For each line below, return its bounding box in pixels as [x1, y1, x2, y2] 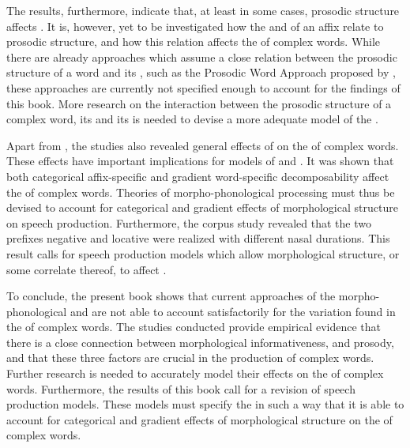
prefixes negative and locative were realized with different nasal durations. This [6, 230, 390, 247]
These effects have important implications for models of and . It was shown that [6, 152, 394, 169]
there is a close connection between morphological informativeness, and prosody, [6, 333, 394, 350]
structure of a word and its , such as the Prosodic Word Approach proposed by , [6, 64, 396, 81]
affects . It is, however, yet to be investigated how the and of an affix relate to [6, 17, 384, 34]
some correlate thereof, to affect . [6, 261, 167, 277]
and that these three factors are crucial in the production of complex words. [6, 349, 374, 366]
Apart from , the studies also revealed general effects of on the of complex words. [6, 137, 399, 153]
